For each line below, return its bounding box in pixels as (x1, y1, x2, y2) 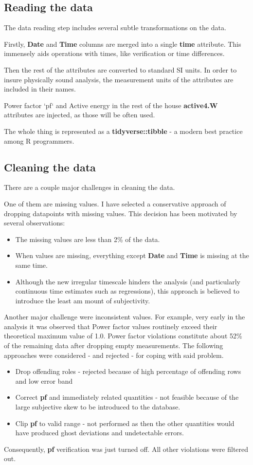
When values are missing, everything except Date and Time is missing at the (15, 250, 249, 260)
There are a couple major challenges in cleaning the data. (4, 182, 175, 192)
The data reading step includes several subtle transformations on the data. (4, 22, 226, 33)
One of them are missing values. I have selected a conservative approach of (4, 198, 226, 208)
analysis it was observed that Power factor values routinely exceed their (4, 321, 217, 331)
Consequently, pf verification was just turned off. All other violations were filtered (4, 444, 249, 454)
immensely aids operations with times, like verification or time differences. (4, 48, 225, 58)
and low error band (15, 375, 72, 386)
